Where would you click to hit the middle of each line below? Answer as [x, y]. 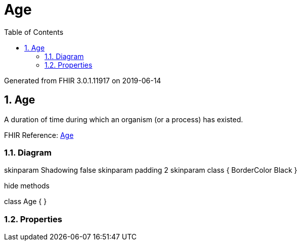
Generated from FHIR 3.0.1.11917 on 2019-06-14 [83, 80]
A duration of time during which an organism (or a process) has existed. [124, 119]
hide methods [27, 186]
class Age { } [26, 202]
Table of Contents [34, 32]
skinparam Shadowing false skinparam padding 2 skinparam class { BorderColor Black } [151, 170]
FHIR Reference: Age [39, 135]
